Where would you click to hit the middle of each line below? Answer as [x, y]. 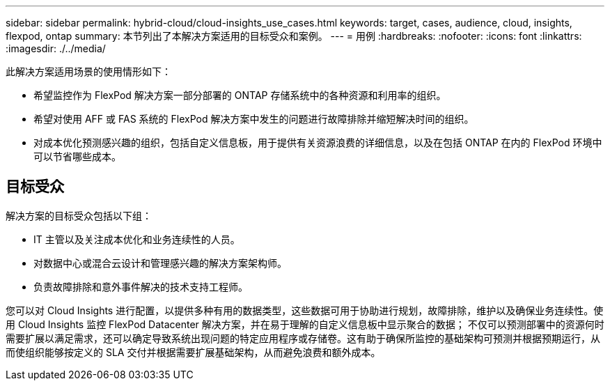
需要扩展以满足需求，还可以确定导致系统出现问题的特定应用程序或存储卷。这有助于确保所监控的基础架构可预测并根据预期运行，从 [303, 338]
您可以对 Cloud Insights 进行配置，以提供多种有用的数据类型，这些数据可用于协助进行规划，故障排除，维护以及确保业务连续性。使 [305, 310]
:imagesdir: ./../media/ [56, 48]
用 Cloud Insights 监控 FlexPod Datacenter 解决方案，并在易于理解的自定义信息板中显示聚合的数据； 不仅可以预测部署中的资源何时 [305, 324]
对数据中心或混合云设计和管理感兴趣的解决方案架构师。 [160, 263]
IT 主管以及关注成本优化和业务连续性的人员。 [137, 239]
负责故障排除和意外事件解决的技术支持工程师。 [141, 286]
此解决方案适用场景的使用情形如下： [88, 71]
